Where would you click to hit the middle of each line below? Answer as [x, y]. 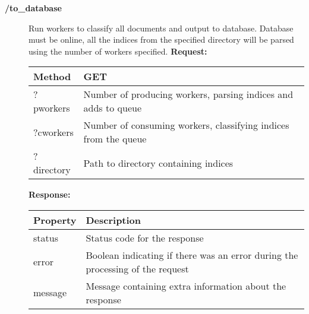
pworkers [52, 108]
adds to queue [113, 108]
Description [113, 220]
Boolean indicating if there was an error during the [192, 255]
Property [55, 220]
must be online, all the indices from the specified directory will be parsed [161, 39]
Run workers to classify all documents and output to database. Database [161, 28]
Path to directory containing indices [158, 163]
